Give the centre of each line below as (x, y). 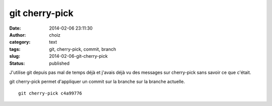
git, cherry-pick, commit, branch (83, 49)
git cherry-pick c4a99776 (50, 93)
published (59, 63)
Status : (17, 63)
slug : (15, 56)
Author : (18, 35)
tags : (15, 49)
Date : (15, 28)
